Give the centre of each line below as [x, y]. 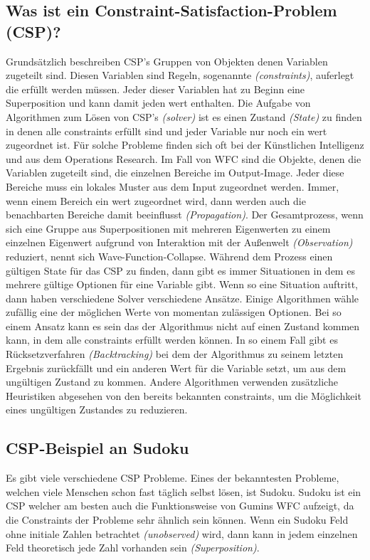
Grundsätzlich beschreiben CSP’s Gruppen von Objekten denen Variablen [167, 61]
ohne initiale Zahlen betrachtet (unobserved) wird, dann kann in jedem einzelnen [182, 533]
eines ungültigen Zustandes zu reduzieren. [97, 410]
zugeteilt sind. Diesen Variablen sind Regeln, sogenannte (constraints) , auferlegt [180, 75]
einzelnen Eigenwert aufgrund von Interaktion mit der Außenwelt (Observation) [179, 242]
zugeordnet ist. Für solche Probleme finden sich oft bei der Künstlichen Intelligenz [185, 145]
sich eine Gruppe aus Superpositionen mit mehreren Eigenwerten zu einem [168, 228]
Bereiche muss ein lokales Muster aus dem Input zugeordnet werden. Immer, [173, 186]
